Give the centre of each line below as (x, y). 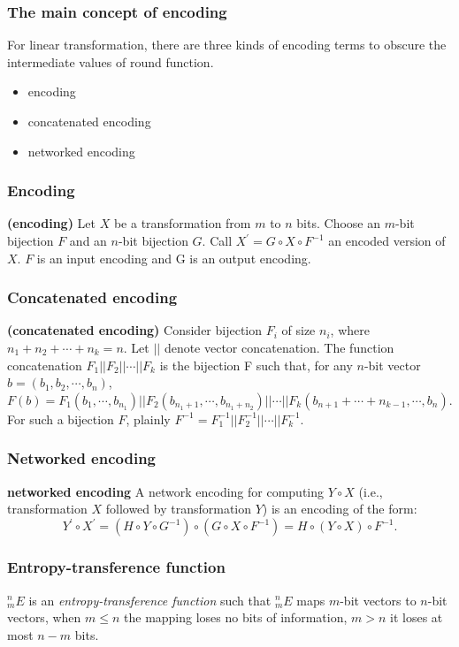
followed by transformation (178, 509)
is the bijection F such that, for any (256, 365)
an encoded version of (387, 240)
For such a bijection (61, 419)
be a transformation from (182, 223)
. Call (217, 240)
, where (350, 330)
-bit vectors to (378, 600)
